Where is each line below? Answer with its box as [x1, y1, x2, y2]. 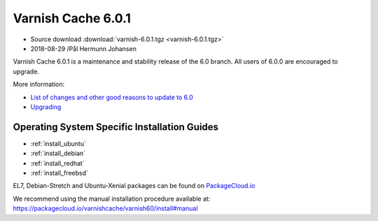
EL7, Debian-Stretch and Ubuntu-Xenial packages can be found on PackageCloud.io [13, 182, 255, 190]
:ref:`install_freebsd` [30, 169, 89, 177]
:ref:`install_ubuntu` [30, 139, 87, 148]
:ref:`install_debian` [30, 149, 86, 157]
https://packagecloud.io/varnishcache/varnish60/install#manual [13, 204, 199, 213]
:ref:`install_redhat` [30, 159, 85, 167]
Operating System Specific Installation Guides [13, 121, 219, 133]
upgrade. [13, 67, 40, 76]
